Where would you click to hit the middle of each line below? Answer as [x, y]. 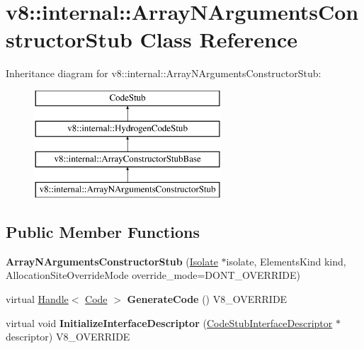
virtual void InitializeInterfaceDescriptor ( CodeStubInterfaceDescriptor [169, 322]
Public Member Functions [103, 232]
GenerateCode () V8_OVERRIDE [207, 299]
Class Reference [218, 39]
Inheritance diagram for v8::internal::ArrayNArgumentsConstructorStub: [164, 73]
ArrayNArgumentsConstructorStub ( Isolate [112, 261]
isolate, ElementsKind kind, [286, 261]
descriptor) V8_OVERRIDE [68, 337]
